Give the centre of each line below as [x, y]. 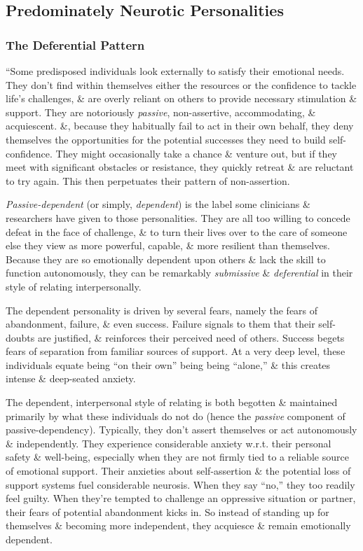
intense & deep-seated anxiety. [71, 378]
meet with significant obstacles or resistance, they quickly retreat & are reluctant [180, 167]
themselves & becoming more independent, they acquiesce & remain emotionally [178, 525]
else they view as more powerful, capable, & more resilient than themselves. [168, 245]
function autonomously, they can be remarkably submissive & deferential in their [179, 273]
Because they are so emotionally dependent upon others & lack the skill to [166, 259]
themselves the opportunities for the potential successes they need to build [166, 139]
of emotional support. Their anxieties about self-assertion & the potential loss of [178, 471]
